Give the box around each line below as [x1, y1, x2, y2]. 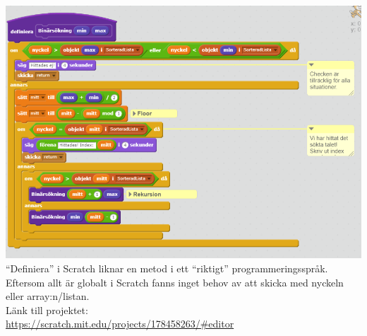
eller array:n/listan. [6, 289, 90, 303]
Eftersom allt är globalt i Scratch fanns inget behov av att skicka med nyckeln [6, 274, 344, 289]
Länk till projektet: [6, 302, 88, 317]
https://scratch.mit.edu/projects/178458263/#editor [6, 316, 234, 331]
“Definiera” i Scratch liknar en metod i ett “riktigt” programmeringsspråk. [6, 261, 328, 276]
